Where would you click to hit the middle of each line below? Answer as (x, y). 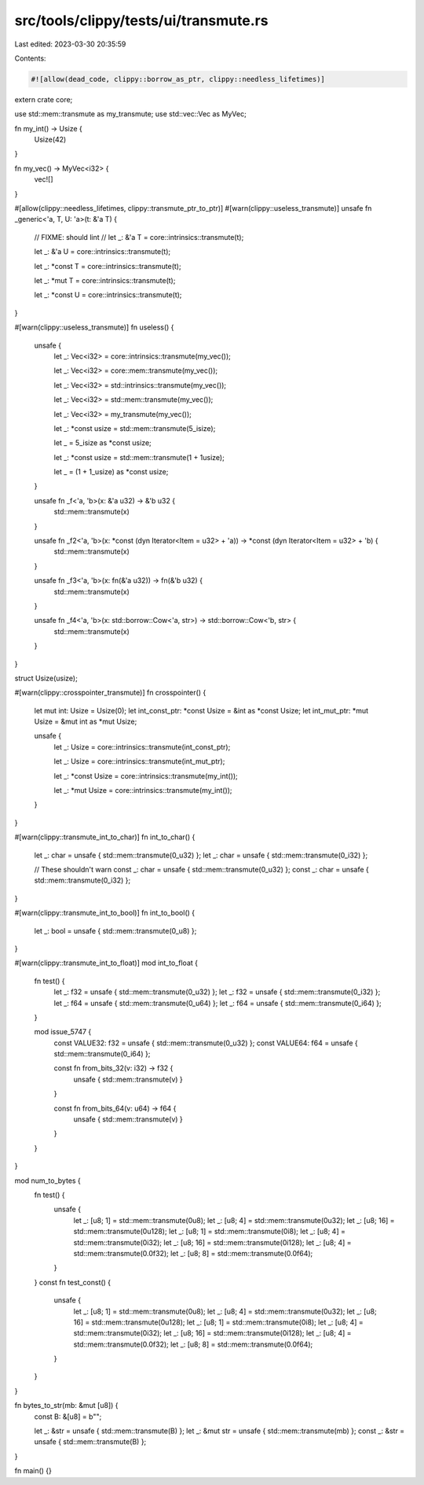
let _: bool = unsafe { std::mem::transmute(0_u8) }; (115, 930)
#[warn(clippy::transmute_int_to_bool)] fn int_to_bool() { (105, 913)
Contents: (30, 58)
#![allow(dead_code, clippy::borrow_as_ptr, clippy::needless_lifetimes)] (178, 79)
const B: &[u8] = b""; (68, 1417)
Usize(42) (50, 140)
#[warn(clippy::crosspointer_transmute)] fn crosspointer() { (110, 693)
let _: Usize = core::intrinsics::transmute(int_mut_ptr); (139, 761)
